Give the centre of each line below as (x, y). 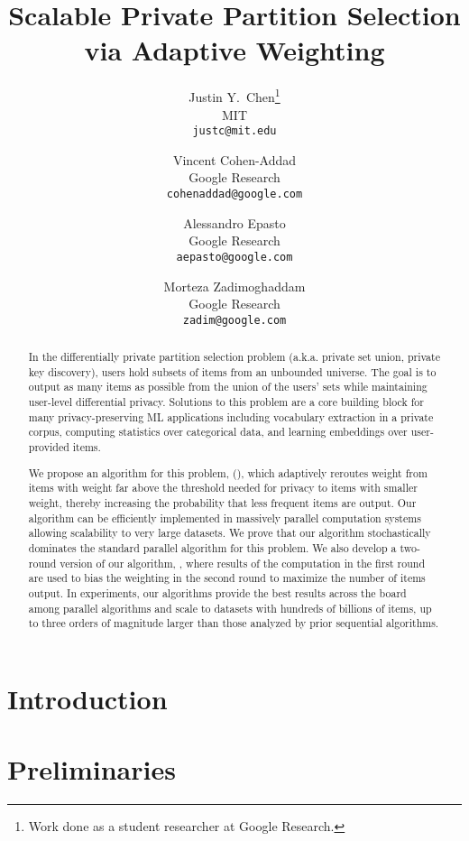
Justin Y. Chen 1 (234, 95)
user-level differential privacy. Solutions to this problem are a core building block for (226, 402)
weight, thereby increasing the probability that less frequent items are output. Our (222, 502)
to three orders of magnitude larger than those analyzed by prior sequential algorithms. (234, 623)
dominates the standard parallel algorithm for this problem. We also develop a (212, 547)
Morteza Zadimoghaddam (234, 286)
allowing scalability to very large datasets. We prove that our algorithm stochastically (230, 533)
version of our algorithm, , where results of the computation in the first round (243, 563)
